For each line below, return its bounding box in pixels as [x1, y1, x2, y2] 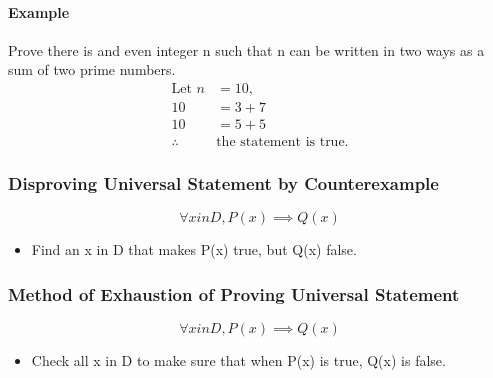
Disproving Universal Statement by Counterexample [8, 171, 439, 196]
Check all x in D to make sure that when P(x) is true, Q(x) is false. [31, 350, 446, 371]
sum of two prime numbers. [8, 59, 176, 80]
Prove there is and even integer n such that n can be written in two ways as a [8, 39, 485, 60]
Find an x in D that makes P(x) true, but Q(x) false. [31, 239, 357, 260]
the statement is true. [216, 135, 349, 150]
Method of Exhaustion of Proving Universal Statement [8, 281, 460, 306]
